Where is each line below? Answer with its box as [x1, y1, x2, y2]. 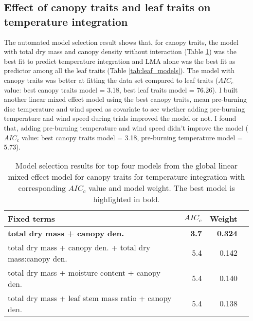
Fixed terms [8, 212, 55, 224]
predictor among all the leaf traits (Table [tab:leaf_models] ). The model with [4, 65, 235, 76]
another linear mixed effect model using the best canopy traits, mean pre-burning [4, 94, 247, 104]
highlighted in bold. [93, 193, 160, 205]
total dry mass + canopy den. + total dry [8, 241, 150, 253]
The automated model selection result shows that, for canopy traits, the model [4, 37, 238, 47]
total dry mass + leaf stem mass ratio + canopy [8, 292, 172, 303]
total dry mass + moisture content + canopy [8, 266, 161, 278]
